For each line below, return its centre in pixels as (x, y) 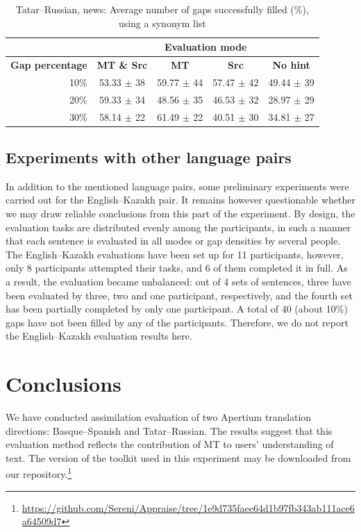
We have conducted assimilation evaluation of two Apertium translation (159, 417)
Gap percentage (49, 65)
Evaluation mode (205, 47)
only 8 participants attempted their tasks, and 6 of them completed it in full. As (177, 268)
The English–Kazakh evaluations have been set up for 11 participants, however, (175, 254)
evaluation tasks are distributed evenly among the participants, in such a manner (178, 227)
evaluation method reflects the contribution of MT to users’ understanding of (170, 444)
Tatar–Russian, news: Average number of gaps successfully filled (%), (162, 9)
